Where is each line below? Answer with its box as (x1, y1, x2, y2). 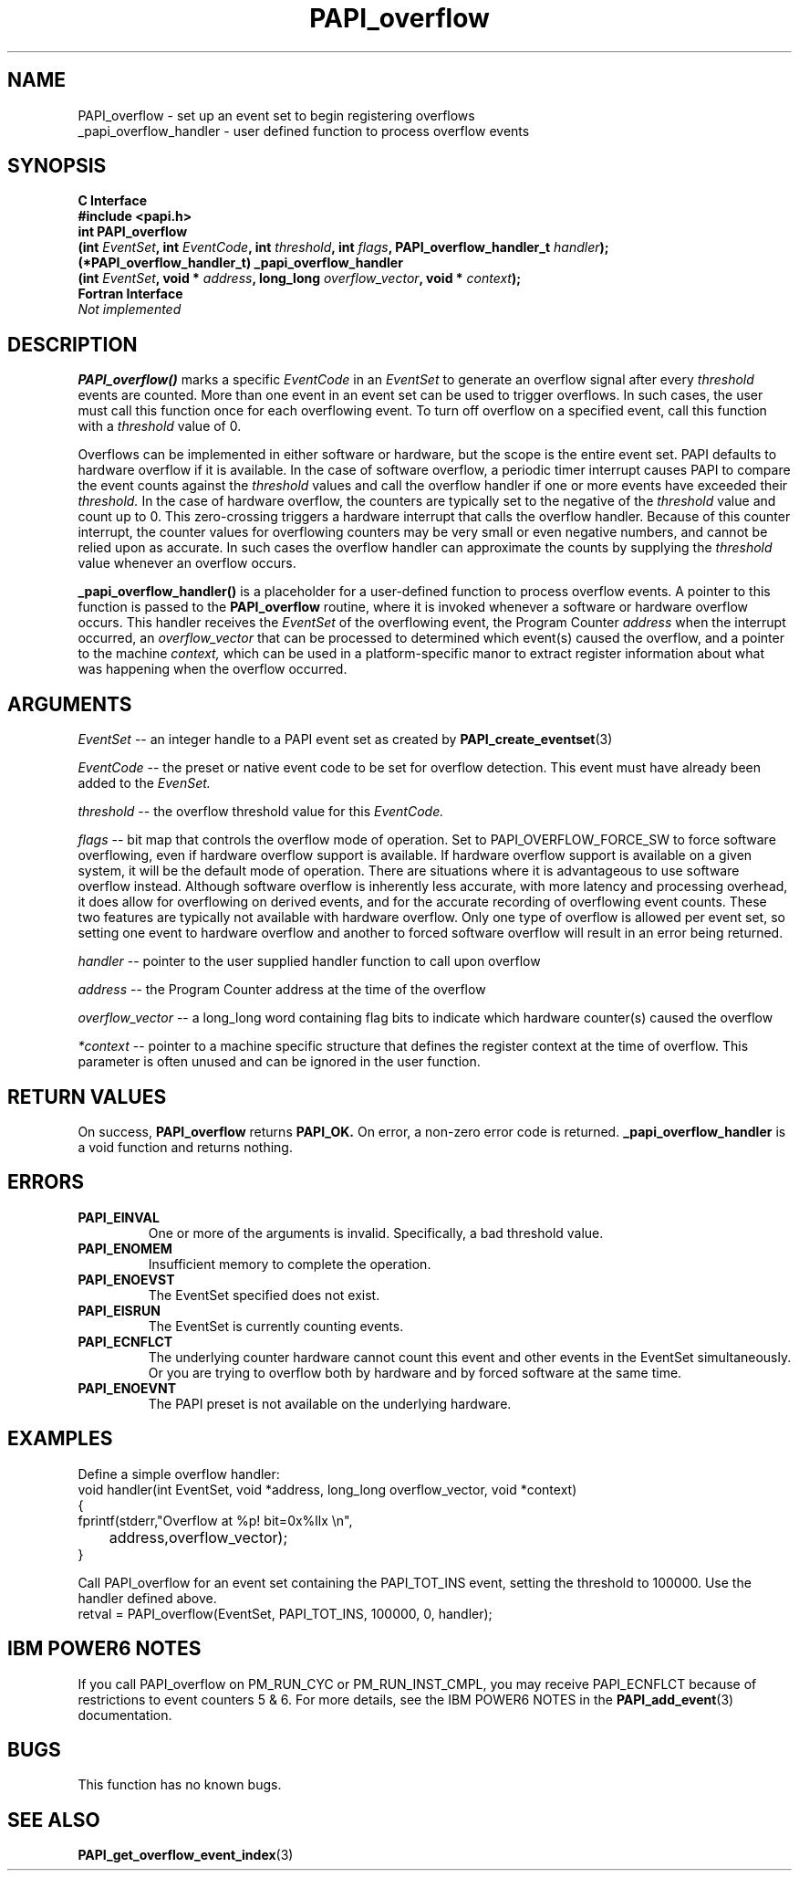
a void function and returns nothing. (78, 1138, 293, 1155)
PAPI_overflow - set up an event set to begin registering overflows (78, 107, 475, 123)
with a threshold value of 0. (78, 418, 242, 435)
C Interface (78, 193, 148, 209)
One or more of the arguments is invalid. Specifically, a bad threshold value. (148, 1224, 604, 1241)
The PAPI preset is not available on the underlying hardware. (148, 1395, 512, 1411)
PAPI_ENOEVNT (78, 1380, 177, 1396)
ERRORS (7, 1170, 85, 1194)
